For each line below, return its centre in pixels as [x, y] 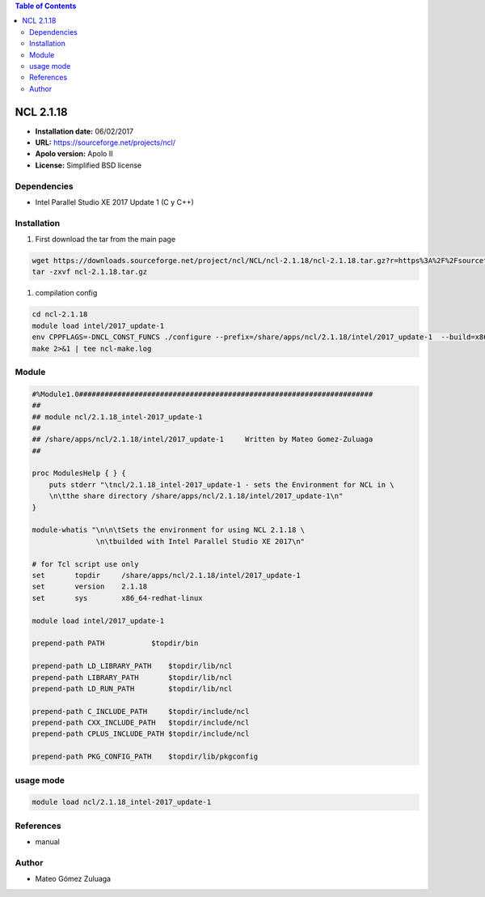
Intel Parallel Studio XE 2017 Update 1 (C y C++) [114, 202]
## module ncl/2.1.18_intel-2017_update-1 [117, 417]
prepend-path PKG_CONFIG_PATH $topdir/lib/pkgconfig [145, 757]
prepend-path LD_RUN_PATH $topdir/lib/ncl [132, 689]
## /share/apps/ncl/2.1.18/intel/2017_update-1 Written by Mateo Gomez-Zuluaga [202, 440]
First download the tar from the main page [105, 240]
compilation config [66, 293]
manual [47, 842]
